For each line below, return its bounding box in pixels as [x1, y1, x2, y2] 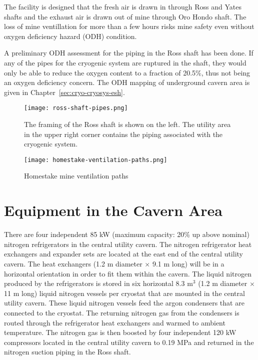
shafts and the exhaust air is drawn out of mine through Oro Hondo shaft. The [4, 11, 246, 21]
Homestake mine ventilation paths [24, 170, 128, 181]
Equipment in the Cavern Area [4, 200, 222, 220]
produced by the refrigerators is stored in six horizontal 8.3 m [4, 278, 193, 288]
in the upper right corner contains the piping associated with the [24, 128, 223, 139]
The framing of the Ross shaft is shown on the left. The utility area [24, 119, 231, 129]
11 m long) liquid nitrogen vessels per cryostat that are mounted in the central [4, 287, 245, 298]
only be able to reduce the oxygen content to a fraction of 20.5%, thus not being [4, 67, 250, 77]
